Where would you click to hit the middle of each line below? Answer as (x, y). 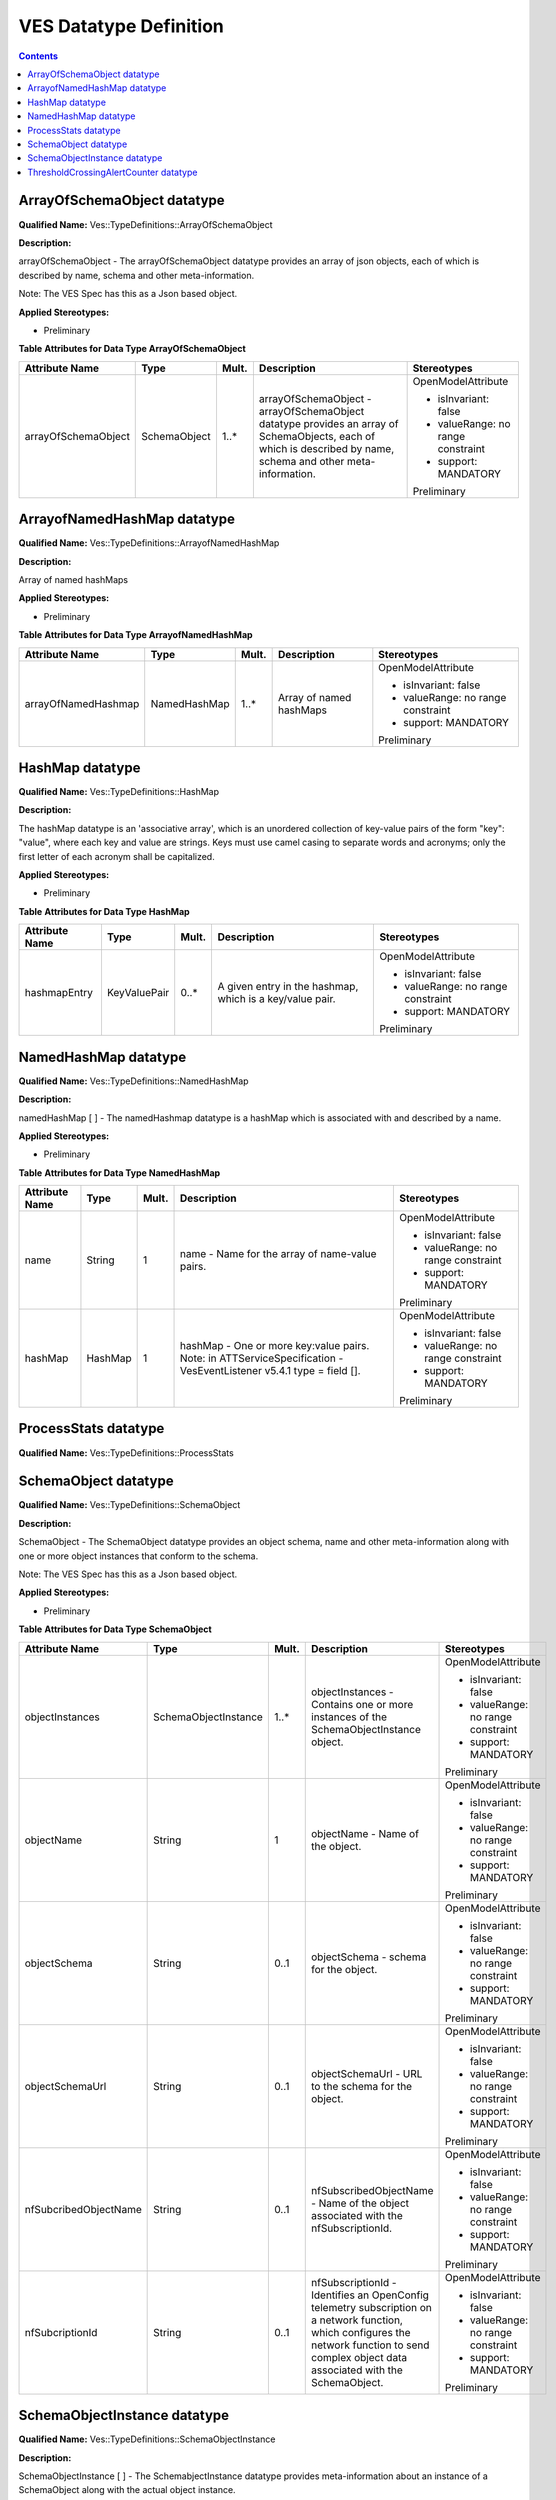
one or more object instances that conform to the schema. (138, 1556)
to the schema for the (362, 2086)
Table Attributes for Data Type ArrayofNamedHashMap (136, 635)
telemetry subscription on (371, 2307)
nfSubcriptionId (61, 2332)
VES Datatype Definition (121, 26)
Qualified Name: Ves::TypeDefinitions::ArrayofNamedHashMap (149, 543)
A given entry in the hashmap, (288, 987)
